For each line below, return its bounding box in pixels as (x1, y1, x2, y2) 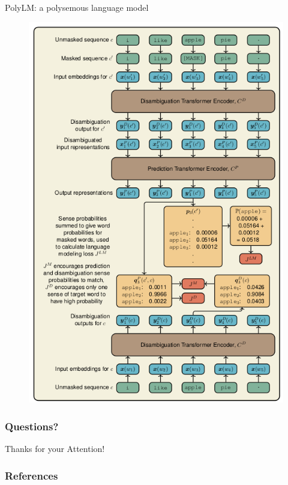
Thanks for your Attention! (5, 442, 105, 455)
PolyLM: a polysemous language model (5, 1, 149, 13)
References (5, 468, 58, 483)
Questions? (5, 418, 59, 433)
